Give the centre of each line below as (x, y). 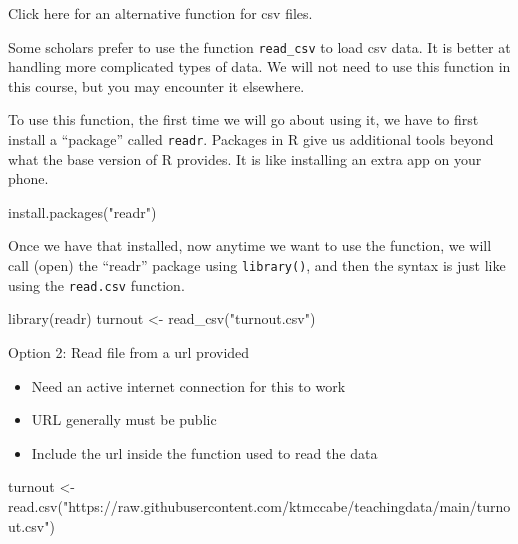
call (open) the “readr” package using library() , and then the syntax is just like (257, 265)
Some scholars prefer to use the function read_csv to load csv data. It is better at (259, 46)
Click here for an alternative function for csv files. (160, 13)
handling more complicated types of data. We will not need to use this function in (259, 66)
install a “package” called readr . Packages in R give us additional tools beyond (251, 139)
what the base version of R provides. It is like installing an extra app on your (245, 158)
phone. (28, 178)
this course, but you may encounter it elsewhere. (156, 85)
